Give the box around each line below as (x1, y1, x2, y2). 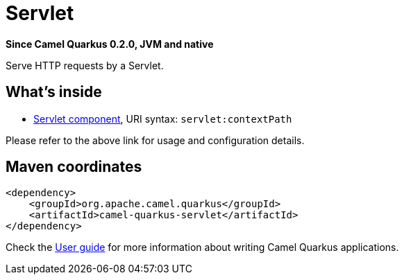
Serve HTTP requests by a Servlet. (6, 59, 164, 71)
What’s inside (6, 83, 102, 101)
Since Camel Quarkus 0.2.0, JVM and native (6, 37, 214, 50)
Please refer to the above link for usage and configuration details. (6, 134, 305, 146)
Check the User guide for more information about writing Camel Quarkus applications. (6, 241, 399, 254)
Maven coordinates (6, 158, 142, 176)
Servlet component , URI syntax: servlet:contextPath (33, 112, 292, 125)
